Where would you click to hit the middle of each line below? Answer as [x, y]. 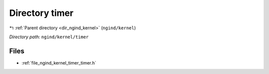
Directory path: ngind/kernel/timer [49, 37]
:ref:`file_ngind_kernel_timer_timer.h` [59, 63]
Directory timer [41, 13]
